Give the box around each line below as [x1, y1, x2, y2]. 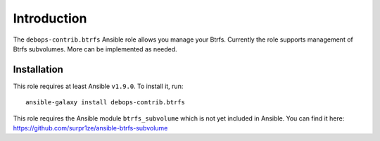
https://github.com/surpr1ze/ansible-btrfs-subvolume [13, 124, 168, 133]
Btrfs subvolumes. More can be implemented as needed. [13, 44, 177, 53]
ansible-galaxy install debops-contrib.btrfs [25, 99, 186, 106]
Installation [13, 63, 63, 75]
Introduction [13, 11, 87, 26]
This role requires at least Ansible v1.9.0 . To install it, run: [13, 82, 184, 90]
